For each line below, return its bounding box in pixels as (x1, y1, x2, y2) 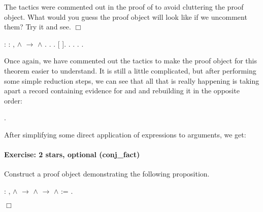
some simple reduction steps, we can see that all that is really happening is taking (4, 75, 259, 86)
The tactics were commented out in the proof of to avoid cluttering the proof (4, 2, 244, 12)
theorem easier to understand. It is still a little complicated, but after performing (4, 65, 256, 76)
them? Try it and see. (4, 21, 71, 32)
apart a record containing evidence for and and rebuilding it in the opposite (4, 85, 240, 96)
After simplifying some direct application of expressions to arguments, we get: (4, 129, 246, 139)
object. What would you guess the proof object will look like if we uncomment (4, 11, 247, 22)
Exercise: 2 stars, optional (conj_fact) (4, 149, 140, 160)
